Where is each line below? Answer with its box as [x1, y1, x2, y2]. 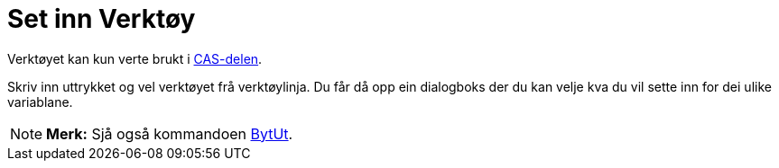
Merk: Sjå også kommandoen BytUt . [46, 124, 293, 143]
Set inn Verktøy [7, 4, 196, 34]
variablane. [7, 93, 73, 110]
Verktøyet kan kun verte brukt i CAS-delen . [7, 50, 263, 66]
